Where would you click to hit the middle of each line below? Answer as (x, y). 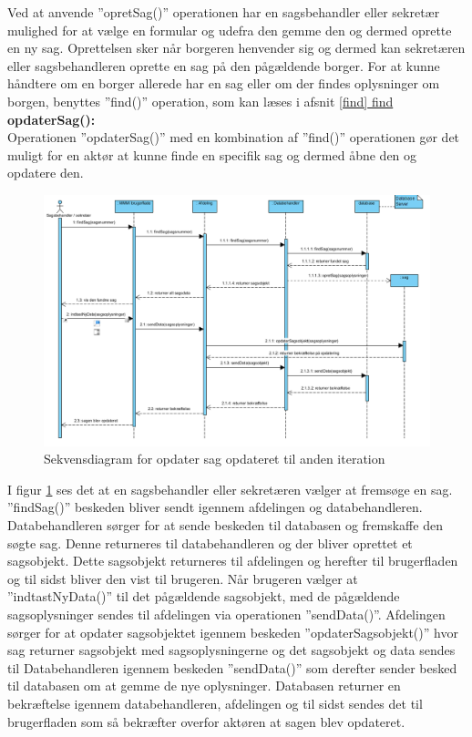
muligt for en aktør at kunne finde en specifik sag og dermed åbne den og (212, 154)
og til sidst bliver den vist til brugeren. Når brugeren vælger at (183, 578)
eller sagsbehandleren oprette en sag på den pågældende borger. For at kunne (224, 65)
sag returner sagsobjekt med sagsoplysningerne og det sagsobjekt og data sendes (231, 650)
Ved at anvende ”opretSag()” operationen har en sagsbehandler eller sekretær (224, 12)
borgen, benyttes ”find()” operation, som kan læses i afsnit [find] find (200, 101)
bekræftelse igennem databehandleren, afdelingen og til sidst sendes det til (215, 704)
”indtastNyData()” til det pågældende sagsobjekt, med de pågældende (204, 596)
